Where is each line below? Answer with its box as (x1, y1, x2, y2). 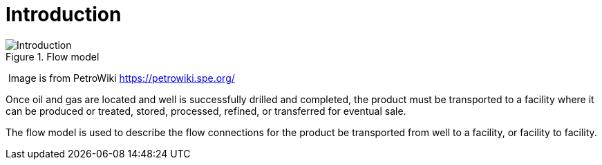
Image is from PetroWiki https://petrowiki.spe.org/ (8, 71, 235, 84)
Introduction (6, 3, 122, 26)
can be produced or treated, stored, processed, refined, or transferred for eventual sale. (6, 104, 406, 117)
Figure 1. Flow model (6, 50, 100, 63)
